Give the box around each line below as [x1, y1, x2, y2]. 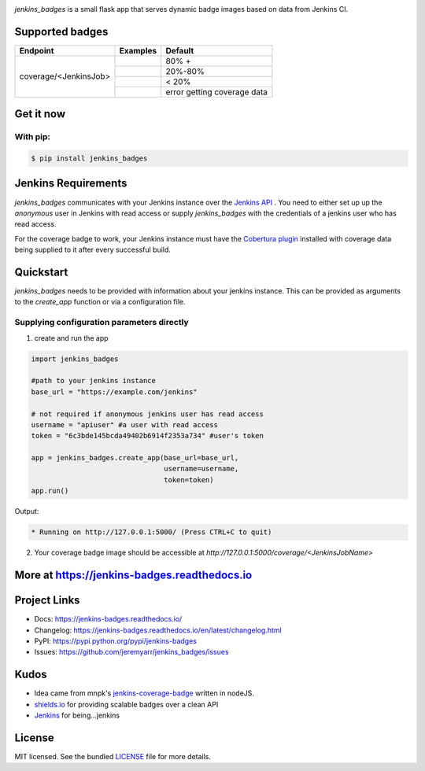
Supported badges [14, 24, 109, 39]
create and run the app [34, 333, 109, 342]
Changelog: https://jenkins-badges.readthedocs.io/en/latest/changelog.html [34, 625, 283, 635]
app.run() [31, 486, 69, 496]
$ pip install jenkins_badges [31, 154, 148, 163]
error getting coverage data [165, 87, 268, 98]
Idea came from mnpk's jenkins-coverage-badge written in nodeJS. [34, 688, 255, 698]
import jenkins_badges [31, 354, 119, 363]
